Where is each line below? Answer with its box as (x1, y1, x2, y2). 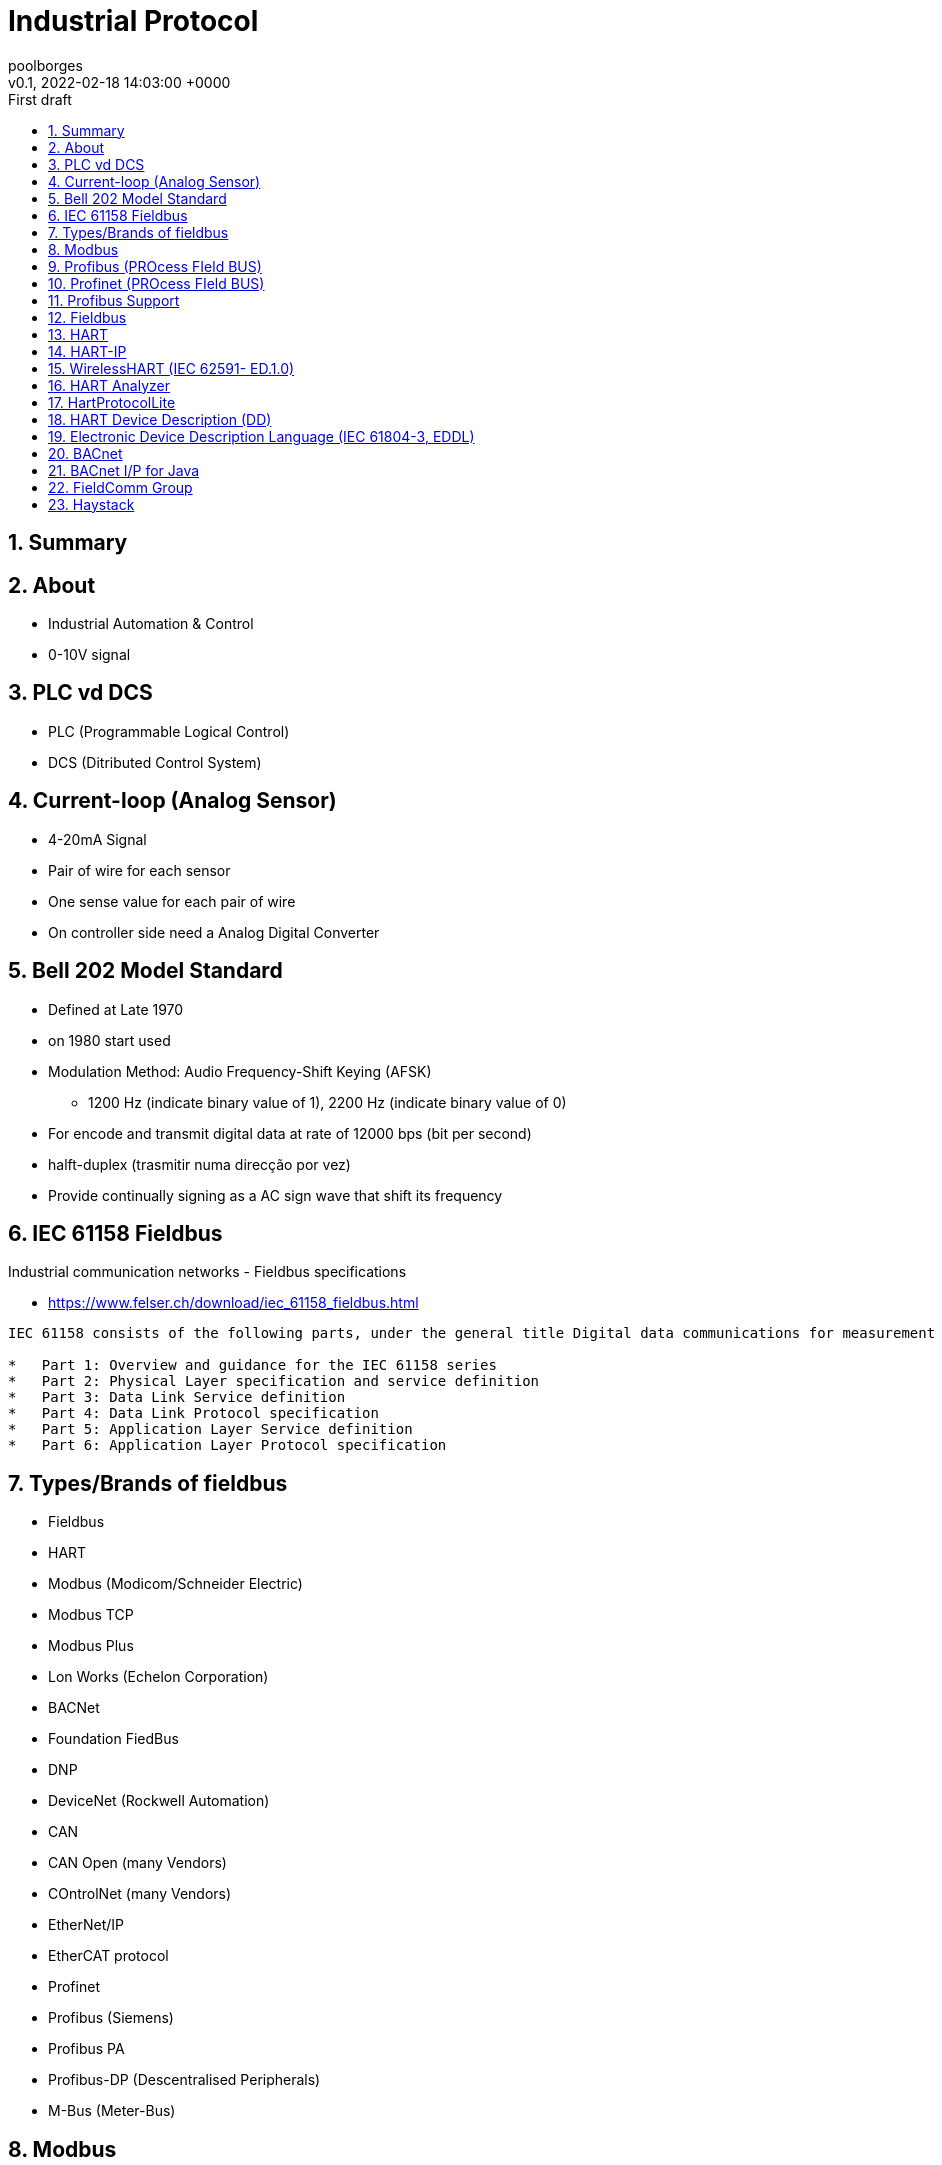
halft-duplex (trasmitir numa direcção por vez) (48, 1155, 351, 1173)
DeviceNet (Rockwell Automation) (48, 1792, 270, 1810)
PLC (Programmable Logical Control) (48, 722, 290, 740)
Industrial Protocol (8, 4, 259, 38)
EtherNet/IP (48, 1916, 124, 1934)
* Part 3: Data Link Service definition (8, 1389, 346, 1406)
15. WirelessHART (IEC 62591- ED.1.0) (48, 359, 295, 377)
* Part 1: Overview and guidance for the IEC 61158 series (8, 1357, 497, 1374)
